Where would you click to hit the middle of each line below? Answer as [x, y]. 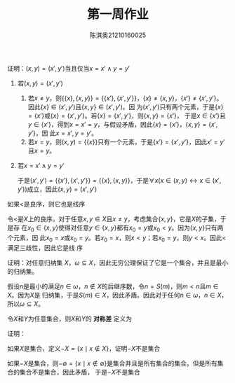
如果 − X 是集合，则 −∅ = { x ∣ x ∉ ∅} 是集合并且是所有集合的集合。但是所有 [112, 363]
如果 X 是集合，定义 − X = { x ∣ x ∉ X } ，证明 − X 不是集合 [84, 348]
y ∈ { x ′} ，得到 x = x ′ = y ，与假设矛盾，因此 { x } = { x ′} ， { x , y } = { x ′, [123, 124]
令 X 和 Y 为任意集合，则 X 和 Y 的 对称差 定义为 [70, 319]
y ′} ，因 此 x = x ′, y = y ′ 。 [63, 133]
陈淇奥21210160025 [118, 35]
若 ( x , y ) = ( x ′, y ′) [40, 83]
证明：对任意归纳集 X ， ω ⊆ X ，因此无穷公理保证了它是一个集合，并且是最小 [118, 263]
